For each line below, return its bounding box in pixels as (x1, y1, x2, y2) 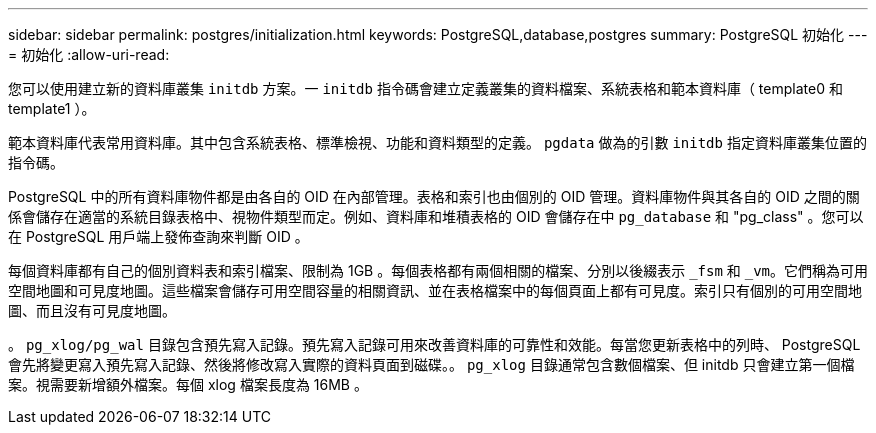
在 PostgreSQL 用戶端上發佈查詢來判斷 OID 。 (8, 228, 309, 245)
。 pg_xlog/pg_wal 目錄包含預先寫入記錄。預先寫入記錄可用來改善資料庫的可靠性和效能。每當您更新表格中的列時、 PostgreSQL (8, 336, 861, 353)
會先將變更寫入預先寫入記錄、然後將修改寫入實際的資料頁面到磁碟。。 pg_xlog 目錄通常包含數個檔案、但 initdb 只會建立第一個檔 (8, 356, 855, 373)
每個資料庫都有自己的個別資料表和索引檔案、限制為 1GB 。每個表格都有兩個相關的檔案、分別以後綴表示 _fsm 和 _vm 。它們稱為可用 (8, 262, 869, 279)
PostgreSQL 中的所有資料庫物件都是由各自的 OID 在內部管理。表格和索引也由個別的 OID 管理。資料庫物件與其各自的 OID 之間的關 (8, 188, 860, 205)
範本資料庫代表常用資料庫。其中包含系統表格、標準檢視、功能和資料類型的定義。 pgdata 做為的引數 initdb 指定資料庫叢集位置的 (8, 134, 867, 151)
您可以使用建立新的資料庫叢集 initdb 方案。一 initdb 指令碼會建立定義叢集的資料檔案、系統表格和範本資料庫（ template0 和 (8, 80, 843, 97)
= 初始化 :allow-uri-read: (8, 46, 170, 63)
